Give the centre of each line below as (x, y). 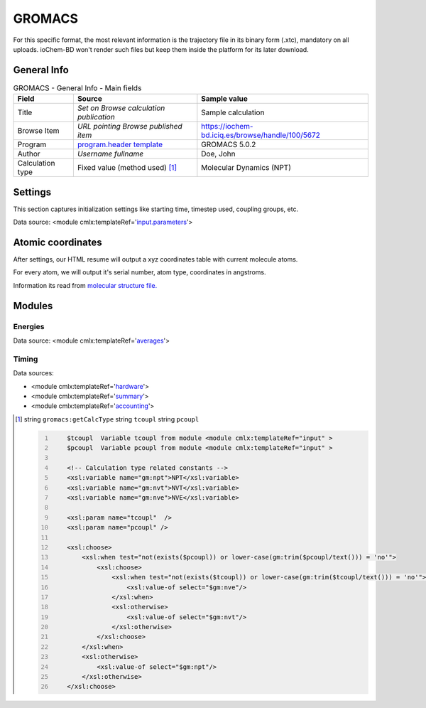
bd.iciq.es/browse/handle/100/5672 (261, 135)
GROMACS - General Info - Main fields (77, 88)
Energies (29, 326)
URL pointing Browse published (130, 127)
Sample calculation (233, 112)
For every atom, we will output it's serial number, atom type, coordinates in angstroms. (140, 272)
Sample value (224, 99)
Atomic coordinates (58, 242)
